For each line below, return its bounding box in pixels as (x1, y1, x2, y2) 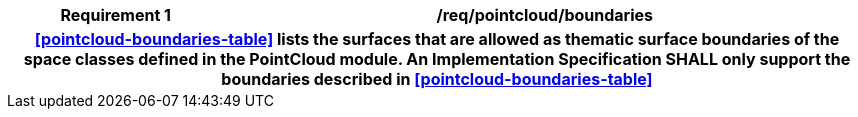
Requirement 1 (60, 5, 172, 25)
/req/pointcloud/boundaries (436, 5, 653, 25)
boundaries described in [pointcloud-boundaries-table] (221, 69, 653, 89)
